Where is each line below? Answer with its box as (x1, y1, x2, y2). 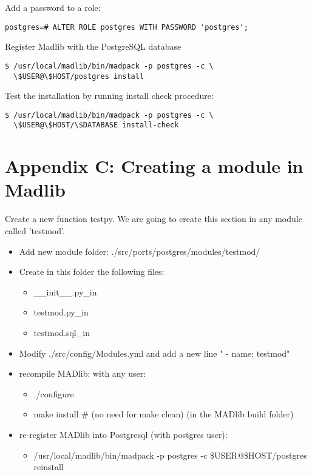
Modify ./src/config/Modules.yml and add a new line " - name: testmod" (19, 346, 290, 359)
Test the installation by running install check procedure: (5, 89, 214, 102)
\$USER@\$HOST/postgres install (13, 72, 144, 81)
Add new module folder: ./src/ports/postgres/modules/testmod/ (19, 244, 260, 257)
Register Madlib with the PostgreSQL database (5, 40, 181, 53)
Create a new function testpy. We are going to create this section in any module (5, 212, 302, 225)
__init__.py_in (33, 285, 97, 298)
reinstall (33, 460, 64, 473)
